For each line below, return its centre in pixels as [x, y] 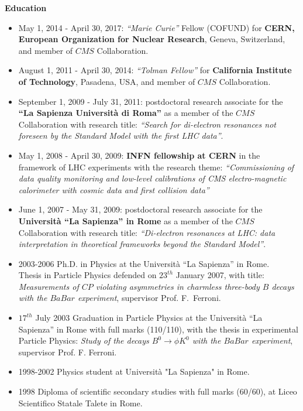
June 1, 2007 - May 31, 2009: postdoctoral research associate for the [140, 209]
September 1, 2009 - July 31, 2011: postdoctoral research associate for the [151, 101]
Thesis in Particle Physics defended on [87, 275]
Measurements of [49, 286]
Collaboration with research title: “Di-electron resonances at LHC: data [147, 232]
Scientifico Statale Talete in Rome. [80, 403]
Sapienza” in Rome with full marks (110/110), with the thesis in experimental [158, 329]
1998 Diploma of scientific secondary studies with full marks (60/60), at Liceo [158, 391]
